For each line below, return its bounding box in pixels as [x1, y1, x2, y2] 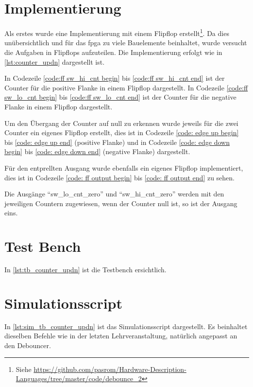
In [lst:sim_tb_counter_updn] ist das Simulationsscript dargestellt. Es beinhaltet [4, 321, 248, 331]
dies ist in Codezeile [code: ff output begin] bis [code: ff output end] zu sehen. [4, 172, 235, 182]
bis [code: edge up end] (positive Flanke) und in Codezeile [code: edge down [4, 137, 230, 147]
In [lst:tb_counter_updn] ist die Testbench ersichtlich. [4, 264, 167, 274]
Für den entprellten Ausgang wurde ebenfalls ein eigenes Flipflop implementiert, [4, 162, 243, 173]
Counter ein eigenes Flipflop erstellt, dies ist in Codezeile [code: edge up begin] [4, 127, 239, 138]
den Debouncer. [4, 340, 51, 350]
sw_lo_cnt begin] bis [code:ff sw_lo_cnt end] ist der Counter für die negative [4, 92, 236, 102]
